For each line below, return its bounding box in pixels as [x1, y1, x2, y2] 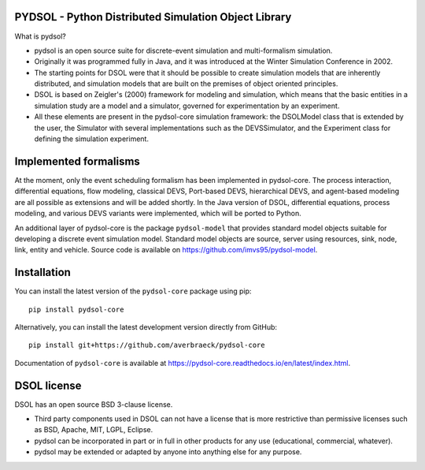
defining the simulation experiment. [34, 134, 150, 144]
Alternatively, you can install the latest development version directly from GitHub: [14, 322, 278, 331]
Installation [14, 266, 71, 279]
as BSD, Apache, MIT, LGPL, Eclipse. [34, 425, 153, 435]
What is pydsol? [14, 32, 66, 41]
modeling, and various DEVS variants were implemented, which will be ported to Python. [14, 209, 302, 218]
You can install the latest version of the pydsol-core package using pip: [14, 286, 252, 296]
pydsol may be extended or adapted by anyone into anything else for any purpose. [34, 447, 302, 457]
